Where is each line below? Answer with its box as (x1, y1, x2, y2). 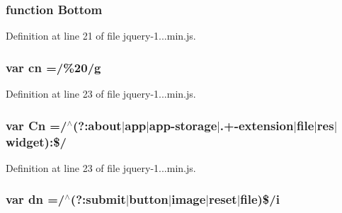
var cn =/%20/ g (6, 58, 101, 76)
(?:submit (70, 190, 126, 208)
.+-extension (220, 116, 294, 134)
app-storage (149, 116, 217, 134)
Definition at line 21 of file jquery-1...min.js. (6, 28, 196, 43)
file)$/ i (240, 190, 280, 208)
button (129, 190, 169, 208)
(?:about (72, 116, 122, 134)
